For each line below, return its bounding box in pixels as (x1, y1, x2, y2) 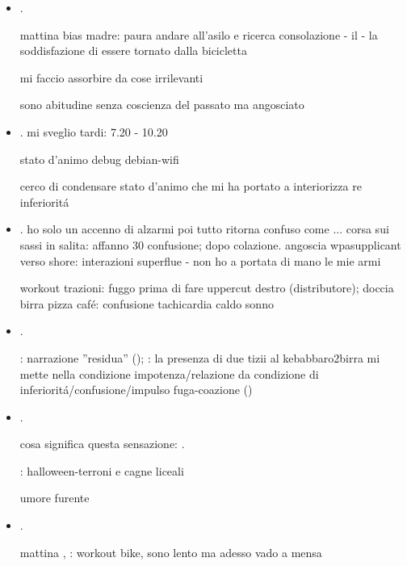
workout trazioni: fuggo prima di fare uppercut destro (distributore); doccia (19, 279, 394, 296)
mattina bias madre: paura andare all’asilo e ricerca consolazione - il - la (19, 26, 378, 43)
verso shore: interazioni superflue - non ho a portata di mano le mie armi (19, 252, 381, 269)
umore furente (19, 489, 90, 506)
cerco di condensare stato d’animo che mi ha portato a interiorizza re (19, 178, 362, 195)
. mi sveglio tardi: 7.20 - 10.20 (19, 123, 168, 140)
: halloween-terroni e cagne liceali (19, 462, 184, 479)
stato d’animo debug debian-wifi (19, 150, 179, 167)
